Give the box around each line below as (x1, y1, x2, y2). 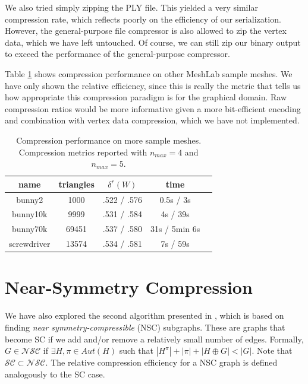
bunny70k (11, 223, 48, 235)
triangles (58, 177, 95, 190)
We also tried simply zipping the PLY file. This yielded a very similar (5, 1, 258, 13)
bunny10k (11, 208, 48, 220)
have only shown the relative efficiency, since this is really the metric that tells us (5, 79, 301, 91)
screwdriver (9, 237, 51, 250)
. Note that (252, 344, 293, 357)
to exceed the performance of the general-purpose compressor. (5, 47, 230, 60)
